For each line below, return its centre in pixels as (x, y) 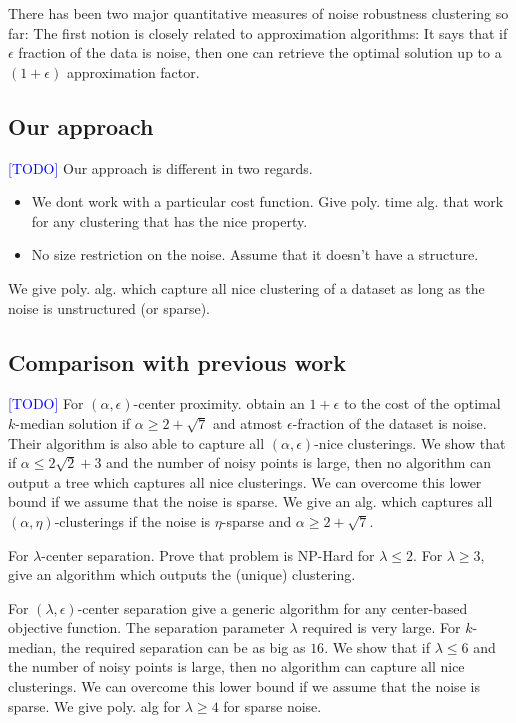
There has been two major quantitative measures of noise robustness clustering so (258, 13)
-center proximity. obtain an (219, 403)
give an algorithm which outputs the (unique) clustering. (182, 574)
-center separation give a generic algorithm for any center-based (272, 607)
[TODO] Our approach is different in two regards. (160, 167)
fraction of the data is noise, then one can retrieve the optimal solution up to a (260, 52)
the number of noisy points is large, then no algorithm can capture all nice (236, 666)
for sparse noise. (272, 705)
